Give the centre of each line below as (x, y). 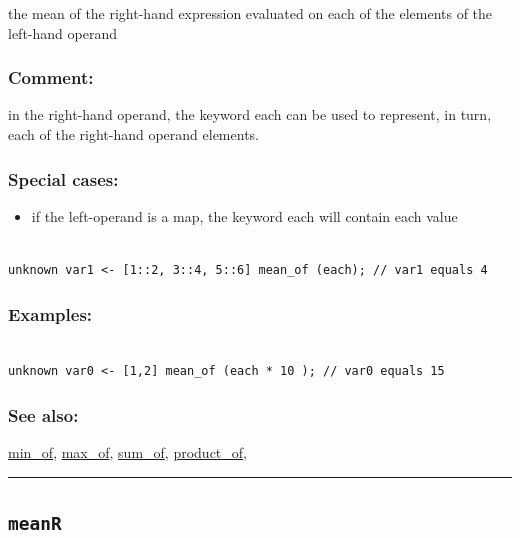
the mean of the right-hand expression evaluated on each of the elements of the (250, 13)
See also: (43, 414)
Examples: (50, 313)
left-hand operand (62, 32)
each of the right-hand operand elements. (133, 134)
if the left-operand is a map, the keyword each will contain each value (244, 215)
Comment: (51, 77)
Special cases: (63, 178)
